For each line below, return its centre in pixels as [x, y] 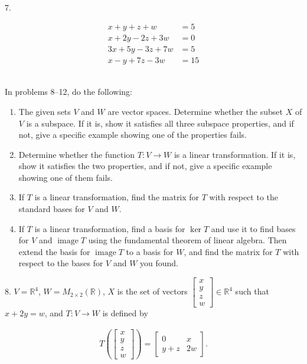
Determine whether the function [77, 154]
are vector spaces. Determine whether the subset [195, 111]
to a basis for [150, 251]
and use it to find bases [253, 228]
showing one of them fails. [66, 177]
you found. [159, 263]
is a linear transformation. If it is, [235, 154]
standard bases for [52, 209]
